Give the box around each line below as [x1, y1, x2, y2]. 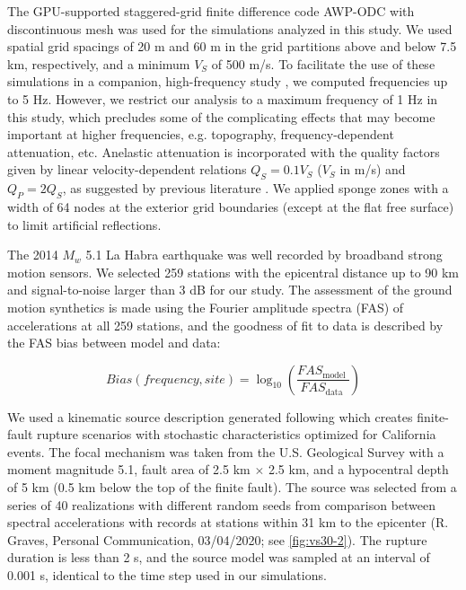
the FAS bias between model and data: [7, 333, 221, 352]
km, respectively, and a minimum [7, 54, 190, 73]
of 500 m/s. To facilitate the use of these [211, 54, 435, 73]
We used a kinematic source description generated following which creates [7, 407, 413, 426]
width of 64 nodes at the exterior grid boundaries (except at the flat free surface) [7, 197, 454, 216]
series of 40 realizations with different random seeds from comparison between [7, 495, 436, 514]
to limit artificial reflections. [7, 215, 162, 233]
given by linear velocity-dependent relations [7, 160, 247, 179]
